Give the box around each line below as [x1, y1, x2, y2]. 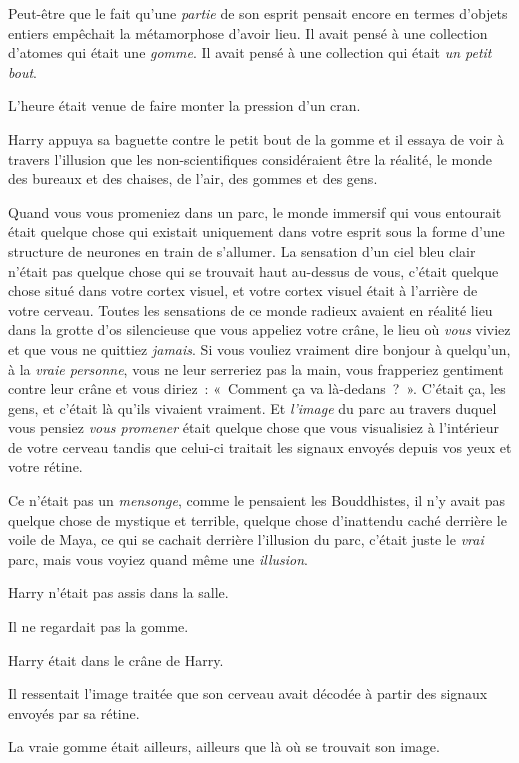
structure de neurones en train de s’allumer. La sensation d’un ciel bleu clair [8, 240, 476, 261]
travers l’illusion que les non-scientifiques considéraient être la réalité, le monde [8, 148, 493, 169]
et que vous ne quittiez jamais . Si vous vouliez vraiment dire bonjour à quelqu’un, [8, 338, 511, 359]
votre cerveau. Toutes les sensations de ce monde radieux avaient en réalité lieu [8, 299, 493, 320]
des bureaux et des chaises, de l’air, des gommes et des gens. [8, 168, 378, 189]
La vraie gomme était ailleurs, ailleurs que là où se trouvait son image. [8, 736, 440, 757]
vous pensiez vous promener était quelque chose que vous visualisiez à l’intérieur [8, 417, 499, 438]
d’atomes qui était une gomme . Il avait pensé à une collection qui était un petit [8, 42, 492, 63]
